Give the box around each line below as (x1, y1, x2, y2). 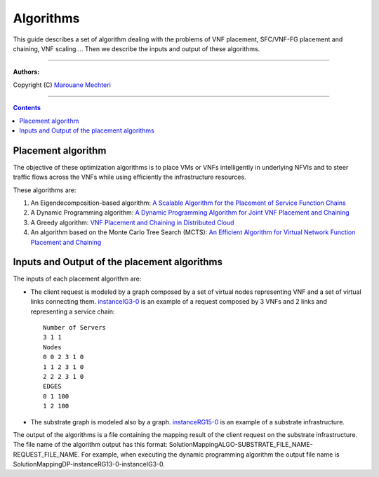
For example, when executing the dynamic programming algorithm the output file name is (81, 450, 340, 459)
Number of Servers (43, 323, 107, 331)
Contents (13, 104, 41, 112)
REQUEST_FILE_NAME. (13, 450, 80, 459)
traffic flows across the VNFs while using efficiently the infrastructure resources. (13, 173, 246, 182)
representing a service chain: (30, 307, 115, 316)
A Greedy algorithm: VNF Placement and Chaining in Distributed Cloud (30, 218, 234, 227)
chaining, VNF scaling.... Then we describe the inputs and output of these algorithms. (13, 44, 260, 53)
